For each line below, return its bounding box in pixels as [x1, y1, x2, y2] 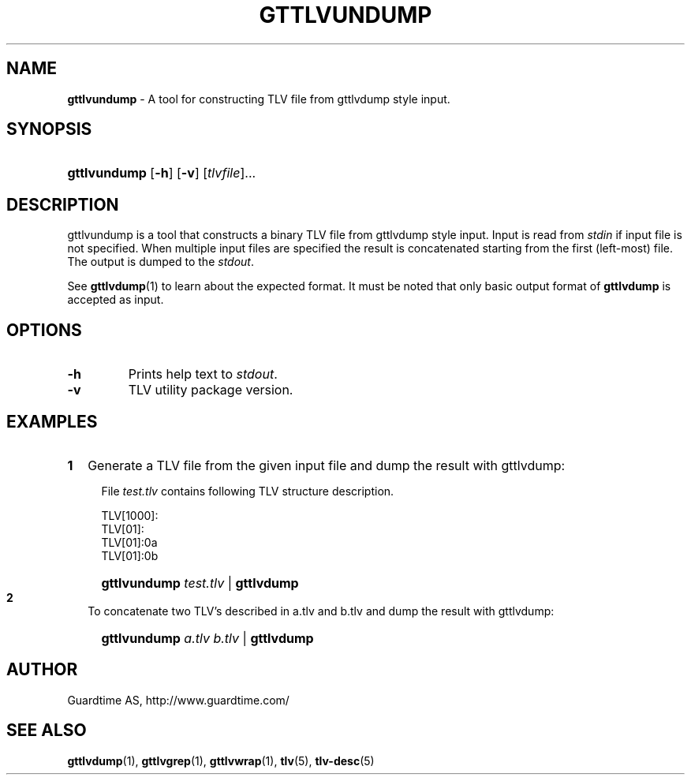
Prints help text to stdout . [128, 366, 278, 383]
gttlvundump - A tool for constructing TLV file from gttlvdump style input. [67, 92, 450, 106]
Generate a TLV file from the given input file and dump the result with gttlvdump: [88, 457, 566, 473]
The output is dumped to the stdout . [67, 255, 254, 269]
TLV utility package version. [128, 382, 293, 398]
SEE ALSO [6, 720, 87, 741]
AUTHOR [6, 660, 78, 680]
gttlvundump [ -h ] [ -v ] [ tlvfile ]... [67, 165, 256, 181]
